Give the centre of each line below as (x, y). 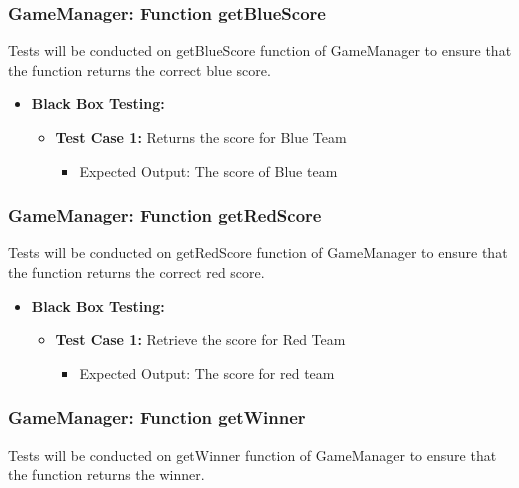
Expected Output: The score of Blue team (208, 170)
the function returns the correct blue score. (139, 69)
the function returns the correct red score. (136, 272)
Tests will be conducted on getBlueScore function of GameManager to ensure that (260, 50)
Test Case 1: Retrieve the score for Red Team (200, 339)
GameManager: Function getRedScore (165, 215)
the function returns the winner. (106, 474)
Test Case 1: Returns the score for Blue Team (201, 137)
